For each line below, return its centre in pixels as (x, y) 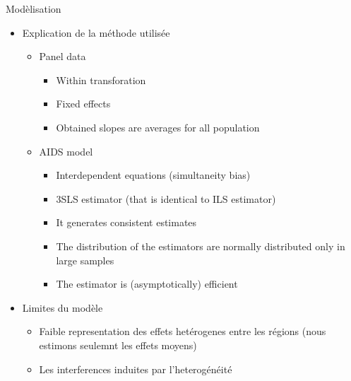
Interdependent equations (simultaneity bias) (153, 175)
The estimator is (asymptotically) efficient (147, 284)
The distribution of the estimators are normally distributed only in (201, 246)
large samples (85, 260)
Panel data (63, 56)
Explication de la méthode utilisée (96, 32)
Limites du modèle (63, 307)
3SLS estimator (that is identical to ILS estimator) (166, 198)
